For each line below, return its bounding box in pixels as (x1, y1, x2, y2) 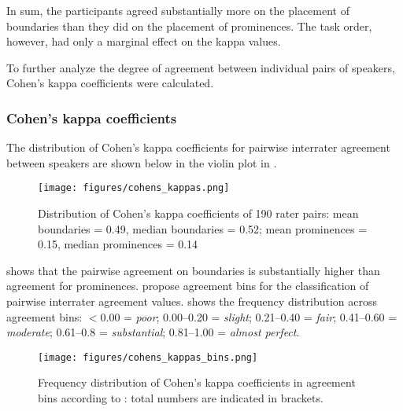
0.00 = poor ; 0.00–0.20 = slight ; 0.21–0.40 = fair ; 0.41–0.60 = (100, 308, 397, 325)
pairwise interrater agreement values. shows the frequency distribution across (6, 293, 378, 309)
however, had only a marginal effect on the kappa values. (6, 33, 281, 50)
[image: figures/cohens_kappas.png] (38, 182, 230, 194)
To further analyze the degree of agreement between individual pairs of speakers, (6, 59, 395, 75)
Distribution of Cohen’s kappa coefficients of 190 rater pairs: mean (38, 205, 359, 222)
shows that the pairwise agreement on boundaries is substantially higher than (6, 262, 380, 278)
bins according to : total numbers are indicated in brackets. (38, 390, 324, 406)
